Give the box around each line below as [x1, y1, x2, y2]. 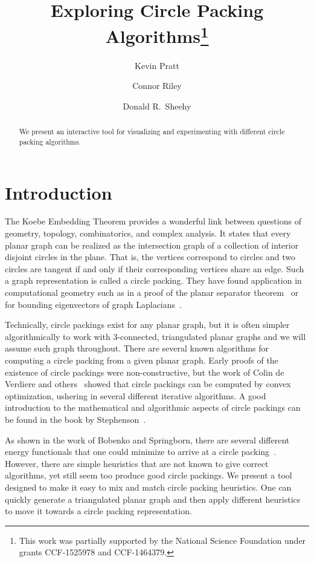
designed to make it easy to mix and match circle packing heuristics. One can [5, 480, 292, 493]
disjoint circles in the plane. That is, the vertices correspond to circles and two [5, 250, 295, 263]
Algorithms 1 [105, 21, 209, 48]
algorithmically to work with [5, 330, 111, 342]
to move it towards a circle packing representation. [5, 505, 192, 517]
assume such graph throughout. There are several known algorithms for [5, 342, 269, 355]
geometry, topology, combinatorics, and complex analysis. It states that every [5, 227, 291, 240]
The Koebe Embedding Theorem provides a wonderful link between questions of [5, 215, 301, 227]
